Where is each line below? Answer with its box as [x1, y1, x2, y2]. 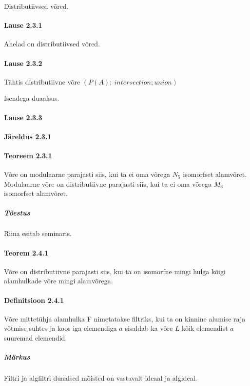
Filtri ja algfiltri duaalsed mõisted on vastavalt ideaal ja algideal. [4, 373, 197, 383]
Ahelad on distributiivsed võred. [4, 39, 100, 49]
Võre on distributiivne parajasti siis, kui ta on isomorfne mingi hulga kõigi [4, 266, 226, 276]
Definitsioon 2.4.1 [4, 295, 64, 305]
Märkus [4, 352, 30, 362]
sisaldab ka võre [125, 323, 173, 333]
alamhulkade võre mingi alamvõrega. [4, 276, 113, 286]
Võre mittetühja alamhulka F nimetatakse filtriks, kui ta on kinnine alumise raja [4, 313, 246, 323]
